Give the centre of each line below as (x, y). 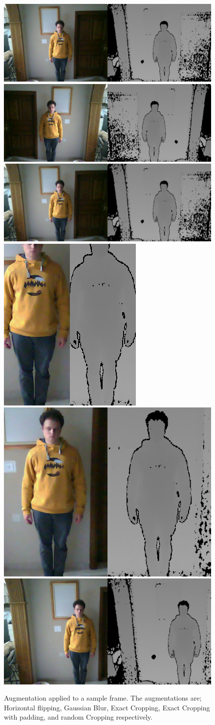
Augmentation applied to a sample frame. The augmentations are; (103, 698)
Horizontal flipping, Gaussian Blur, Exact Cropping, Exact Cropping (107, 707)
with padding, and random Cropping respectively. (78, 717)
